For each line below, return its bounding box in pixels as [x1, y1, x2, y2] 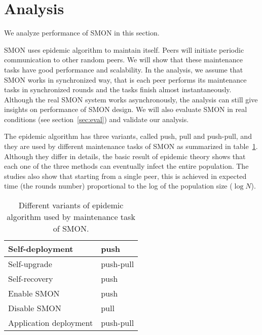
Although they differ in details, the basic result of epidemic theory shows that [4, 151, 246, 161]
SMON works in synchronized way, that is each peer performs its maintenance [4, 74, 247, 85]
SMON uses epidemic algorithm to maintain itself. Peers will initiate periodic [4, 44, 244, 55]
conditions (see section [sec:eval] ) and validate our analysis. [4, 114, 189, 124]
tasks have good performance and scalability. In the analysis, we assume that [4, 64, 243, 75]
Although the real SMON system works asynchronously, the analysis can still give [4, 94, 258, 104]
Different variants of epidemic [18, 199, 124, 211]
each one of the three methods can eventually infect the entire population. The [4, 161, 249, 171]
